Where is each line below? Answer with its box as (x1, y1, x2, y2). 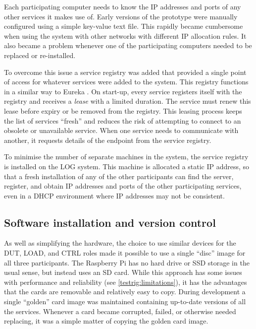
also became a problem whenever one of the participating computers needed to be (4, 40, 252, 51)
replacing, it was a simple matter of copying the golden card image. (4, 316, 208, 326)
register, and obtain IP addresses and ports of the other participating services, (4, 181, 242, 191)
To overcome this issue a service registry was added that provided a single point (4, 66, 247, 77)
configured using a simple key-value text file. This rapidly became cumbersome (4, 21, 243, 31)
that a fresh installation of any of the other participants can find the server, (4, 171, 234, 181)
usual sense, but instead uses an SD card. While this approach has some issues (4, 267, 242, 277)
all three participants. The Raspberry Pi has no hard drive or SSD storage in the (4, 257, 250, 267)
